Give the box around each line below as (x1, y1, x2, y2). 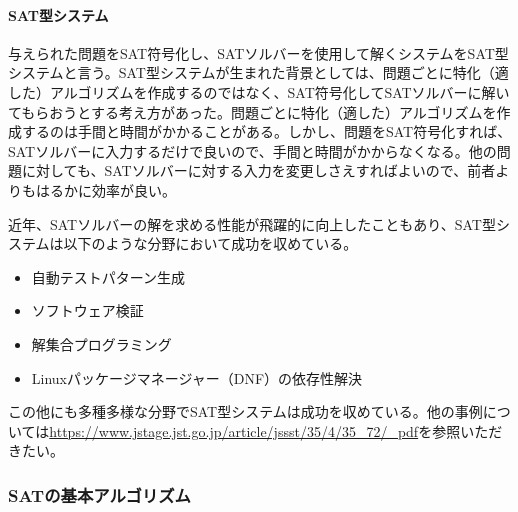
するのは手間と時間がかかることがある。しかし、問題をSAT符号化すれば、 (21, 121, 512, 142)
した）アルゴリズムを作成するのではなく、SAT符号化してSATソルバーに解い (8, 81, 510, 102)
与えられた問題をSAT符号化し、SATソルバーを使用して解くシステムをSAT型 (8, 42, 509, 63)
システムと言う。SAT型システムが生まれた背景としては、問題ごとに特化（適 (8, 62, 509, 83)
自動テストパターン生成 (31, 266, 186, 287)
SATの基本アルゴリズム (8, 482, 191, 507)
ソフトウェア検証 (31, 300, 144, 321)
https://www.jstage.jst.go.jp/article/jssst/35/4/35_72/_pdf (49, 420, 419, 441)
